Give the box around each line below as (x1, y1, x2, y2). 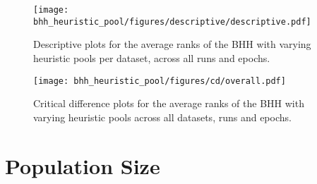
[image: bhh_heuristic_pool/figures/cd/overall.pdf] (33, 75, 286, 86)
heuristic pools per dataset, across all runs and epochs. (33, 50, 270, 65)
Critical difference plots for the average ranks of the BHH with (33, 96, 304, 111)
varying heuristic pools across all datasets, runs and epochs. (33, 109, 292, 124)
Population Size (5, 151, 160, 180)
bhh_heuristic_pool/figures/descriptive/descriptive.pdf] (33, 16, 311, 27)
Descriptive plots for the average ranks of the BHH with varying (33, 37, 311, 51)
